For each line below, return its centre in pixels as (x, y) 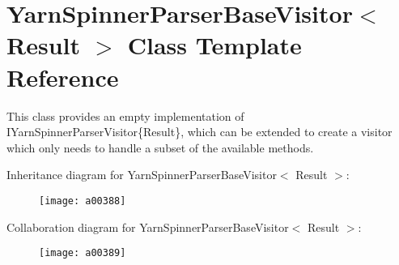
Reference (63, 77)
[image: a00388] (83, 201)
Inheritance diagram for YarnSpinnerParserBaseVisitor (142, 175)
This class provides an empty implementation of (125, 115)
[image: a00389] (83, 253)
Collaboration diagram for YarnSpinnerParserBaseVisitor (148, 227)
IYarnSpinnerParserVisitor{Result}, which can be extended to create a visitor (199, 132)
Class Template (214, 45)
